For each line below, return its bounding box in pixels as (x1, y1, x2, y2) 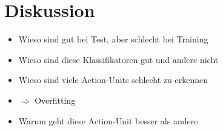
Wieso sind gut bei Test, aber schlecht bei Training (18, 33, 208, 45)
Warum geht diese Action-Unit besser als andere (18, 114, 198, 127)
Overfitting (35, 93, 76, 106)
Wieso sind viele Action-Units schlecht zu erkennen (18, 73, 208, 86)
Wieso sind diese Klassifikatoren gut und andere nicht (18, 53, 219, 65)
